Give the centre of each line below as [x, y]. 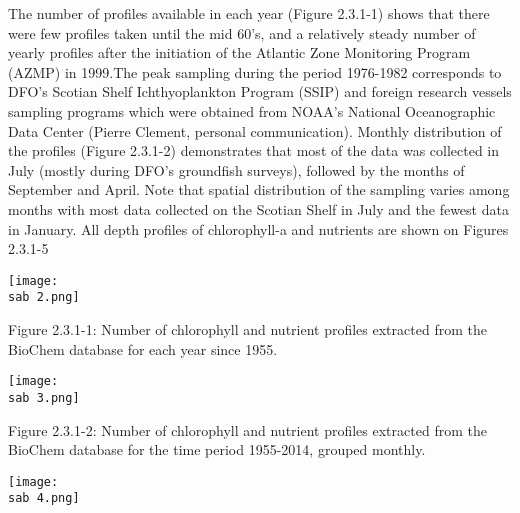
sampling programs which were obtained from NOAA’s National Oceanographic [252, 110]
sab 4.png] [44, 498]
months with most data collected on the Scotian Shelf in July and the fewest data [258, 208]
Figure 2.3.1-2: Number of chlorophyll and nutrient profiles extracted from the [247, 429]
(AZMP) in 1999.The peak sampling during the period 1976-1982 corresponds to [255, 71]
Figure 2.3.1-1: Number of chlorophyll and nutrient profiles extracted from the [247, 329]
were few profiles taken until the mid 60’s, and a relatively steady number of [242, 32]
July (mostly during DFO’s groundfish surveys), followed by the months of [236, 169]
